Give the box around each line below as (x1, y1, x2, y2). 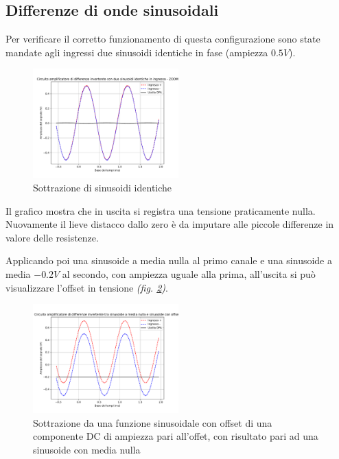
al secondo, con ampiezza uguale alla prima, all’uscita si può (62, 266, 316, 281)
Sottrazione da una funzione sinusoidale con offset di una (33, 415, 272, 429)
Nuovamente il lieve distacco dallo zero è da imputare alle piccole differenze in (5, 217, 334, 231)
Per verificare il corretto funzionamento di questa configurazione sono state (5, 32, 320, 46)
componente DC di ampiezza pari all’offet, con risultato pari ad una (33, 429, 318, 443)
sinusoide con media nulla (33, 442, 141, 456)
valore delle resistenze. (5, 230, 99, 244)
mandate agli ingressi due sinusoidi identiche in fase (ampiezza (5, 45, 268, 59)
